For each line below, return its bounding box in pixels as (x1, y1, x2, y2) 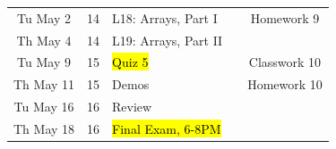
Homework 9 (250, 8, 320, 27)
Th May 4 (16, 30, 72, 49)
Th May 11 (13, 75, 75, 94)
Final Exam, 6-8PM (112, 119, 221, 137)
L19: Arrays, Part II (112, 30, 223, 49)
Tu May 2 (17, 8, 71, 27)
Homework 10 (247, 75, 323, 94)
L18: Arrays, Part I (112, 8, 218, 27)
